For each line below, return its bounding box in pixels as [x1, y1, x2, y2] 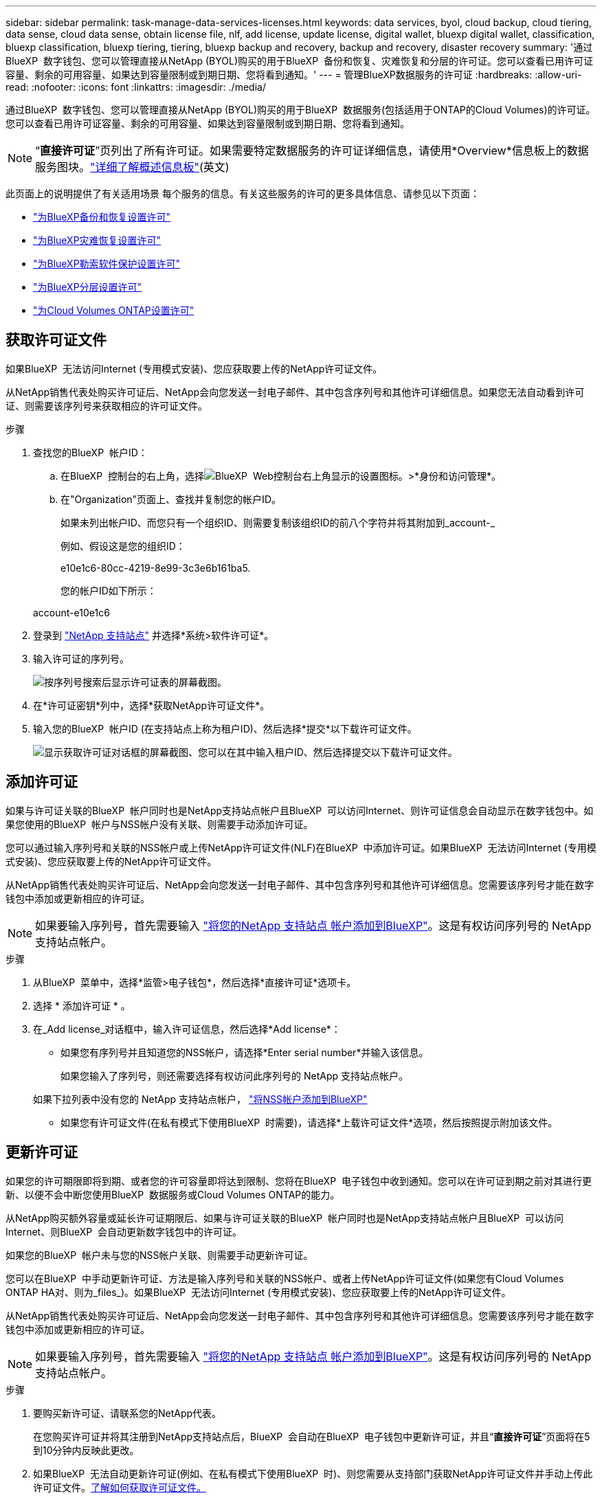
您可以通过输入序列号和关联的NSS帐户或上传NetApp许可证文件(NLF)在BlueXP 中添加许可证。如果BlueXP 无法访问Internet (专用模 [5, 841, 597, 853]
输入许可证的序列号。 [33, 652, 129, 664]
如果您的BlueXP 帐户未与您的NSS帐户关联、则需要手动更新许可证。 [5, 1249, 313, 1261]
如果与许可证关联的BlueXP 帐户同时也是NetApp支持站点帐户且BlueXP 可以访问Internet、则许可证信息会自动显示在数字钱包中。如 [5, 804, 594, 816]
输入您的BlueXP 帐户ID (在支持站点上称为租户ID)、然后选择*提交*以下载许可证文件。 [33, 722, 417, 735]
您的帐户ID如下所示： [60, 584, 157, 596]
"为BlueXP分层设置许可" [33, 281, 142, 293]
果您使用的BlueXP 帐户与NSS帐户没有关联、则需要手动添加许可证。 [5, 818, 313, 830]
